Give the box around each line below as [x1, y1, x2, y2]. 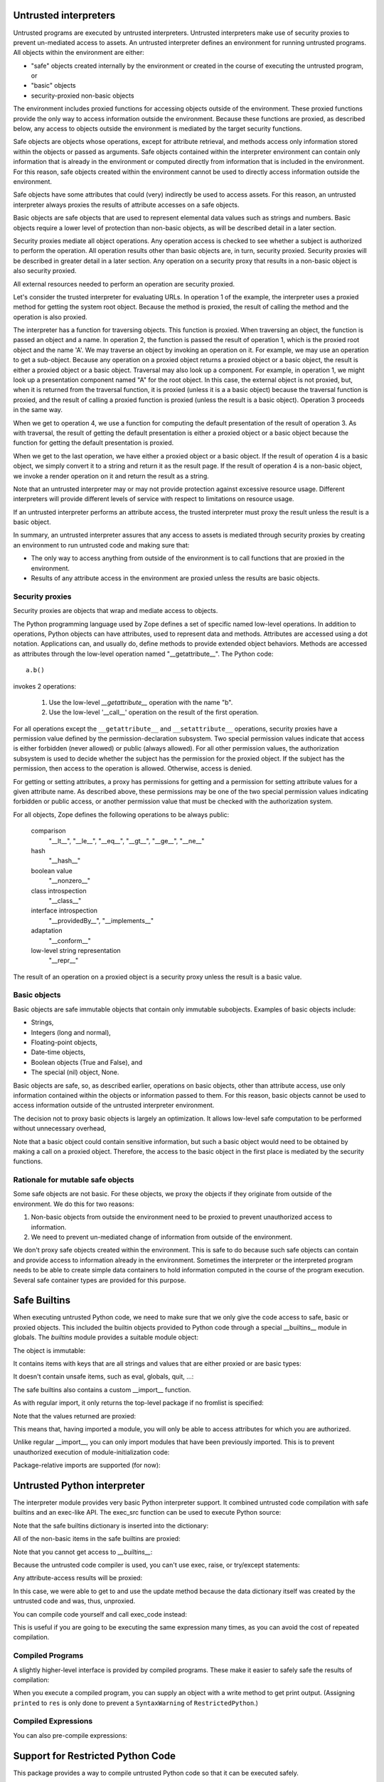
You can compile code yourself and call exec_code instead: [13, 1610, 188, 1618]
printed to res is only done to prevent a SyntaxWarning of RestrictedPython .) [13, 1699, 259, 1707]
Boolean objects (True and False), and [31, 1058, 142, 1066]
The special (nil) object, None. [31, 1068, 119, 1076]
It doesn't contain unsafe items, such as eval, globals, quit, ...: [13, 1372, 194, 1381]
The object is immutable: [13, 1346, 86, 1354]
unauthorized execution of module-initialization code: [13, 1448, 170, 1456]
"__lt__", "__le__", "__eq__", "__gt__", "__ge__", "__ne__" [48, 836, 205, 845]
